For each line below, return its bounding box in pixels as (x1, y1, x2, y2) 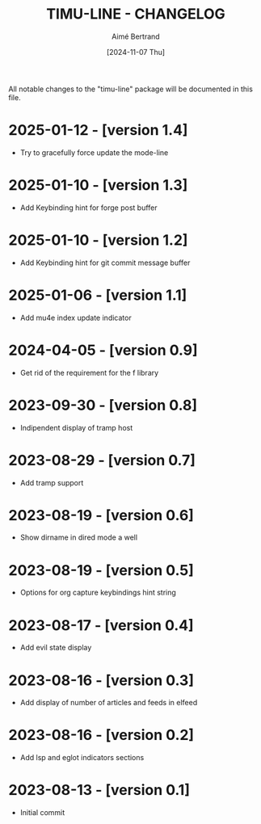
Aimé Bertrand (112, 32, 160, 41)
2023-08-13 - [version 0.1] (8, 781, 190, 800)
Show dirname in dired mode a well (19, 532, 138, 542)
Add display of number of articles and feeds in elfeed (19, 698, 198, 708)
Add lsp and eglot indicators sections (19, 753, 145, 763)
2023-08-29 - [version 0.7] (8, 451, 196, 469)
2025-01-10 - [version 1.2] (8, 231, 188, 249)
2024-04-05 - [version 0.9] (8, 341, 198, 359)
